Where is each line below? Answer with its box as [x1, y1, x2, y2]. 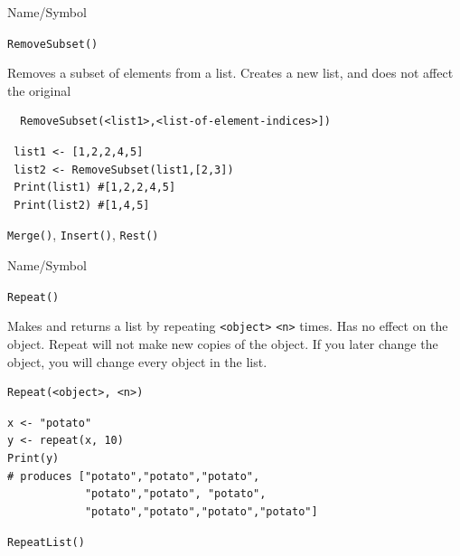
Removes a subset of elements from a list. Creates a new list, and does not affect [7, 63, 454, 82]
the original [7, 80, 71, 99]
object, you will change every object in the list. [7, 352, 268, 371]
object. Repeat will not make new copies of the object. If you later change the [7, 334, 438, 353]
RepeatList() [7, 536, 85, 550]
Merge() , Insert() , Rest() [7, 225, 159, 244]
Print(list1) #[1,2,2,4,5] [14, 181, 176, 194]
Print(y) [7, 451, 60, 465]
